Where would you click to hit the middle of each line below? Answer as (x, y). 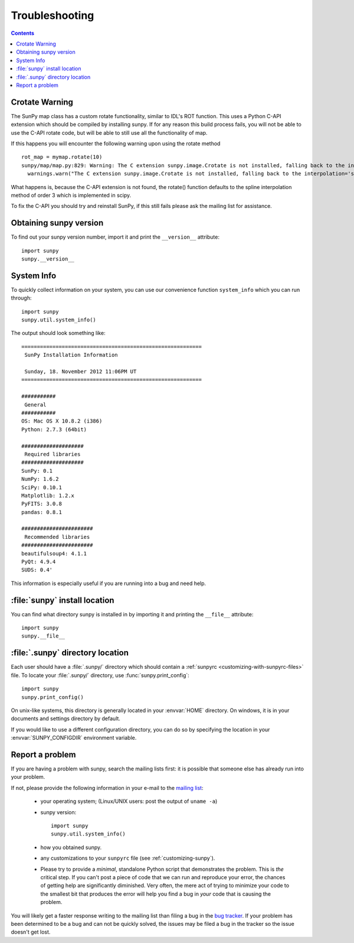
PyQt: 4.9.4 (39, 562)
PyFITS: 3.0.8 (42, 504)
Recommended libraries (57, 537)
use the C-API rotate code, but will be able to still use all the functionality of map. (109, 132)
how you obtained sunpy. (71, 847)
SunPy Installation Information (71, 355)
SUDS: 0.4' (37, 570)
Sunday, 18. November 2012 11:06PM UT (81, 372)
